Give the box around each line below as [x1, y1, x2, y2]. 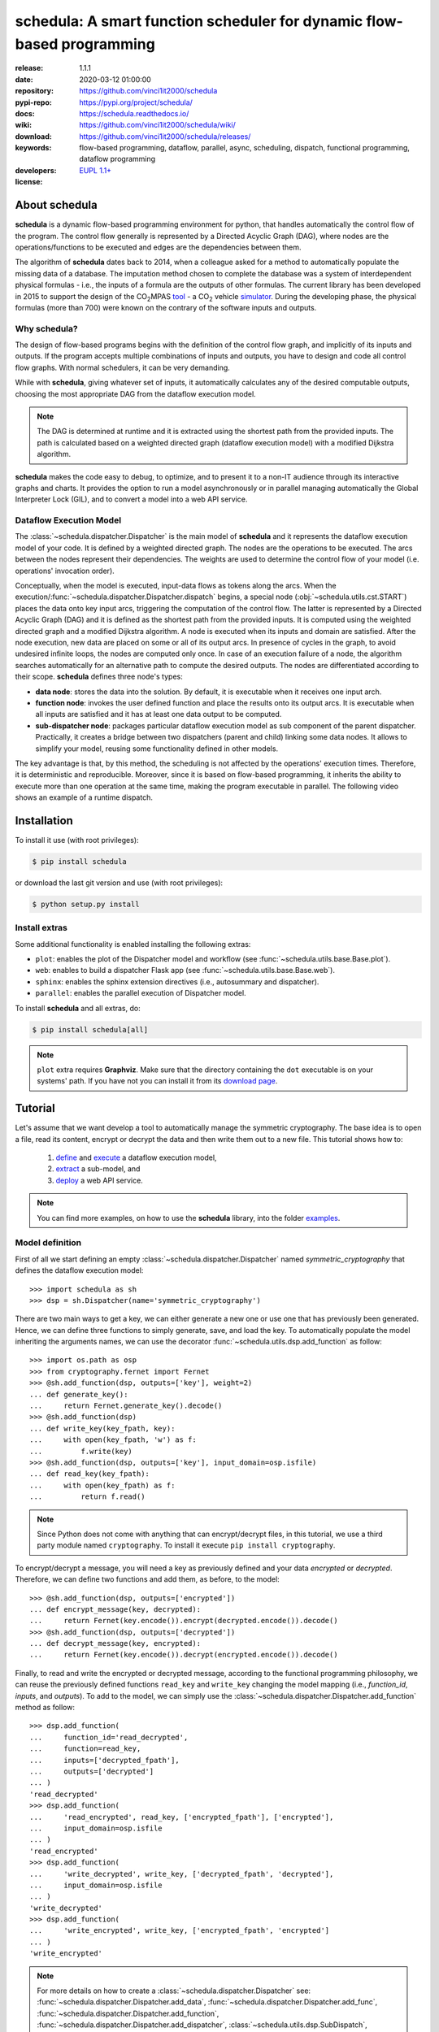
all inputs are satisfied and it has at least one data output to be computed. [35, 710, 282, 719]
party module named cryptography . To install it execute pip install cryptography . [37, 1540, 336, 1550]
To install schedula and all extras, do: [15, 1003, 141, 1013]
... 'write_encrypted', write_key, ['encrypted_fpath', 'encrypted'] [29, 1926, 330, 1935]
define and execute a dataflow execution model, [55, 1153, 217, 1162]
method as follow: [15, 1703, 75, 1713]
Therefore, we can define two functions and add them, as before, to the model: [15, 1574, 280, 1584]
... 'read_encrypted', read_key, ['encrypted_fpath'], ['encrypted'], [29, 1813, 334, 1821]
